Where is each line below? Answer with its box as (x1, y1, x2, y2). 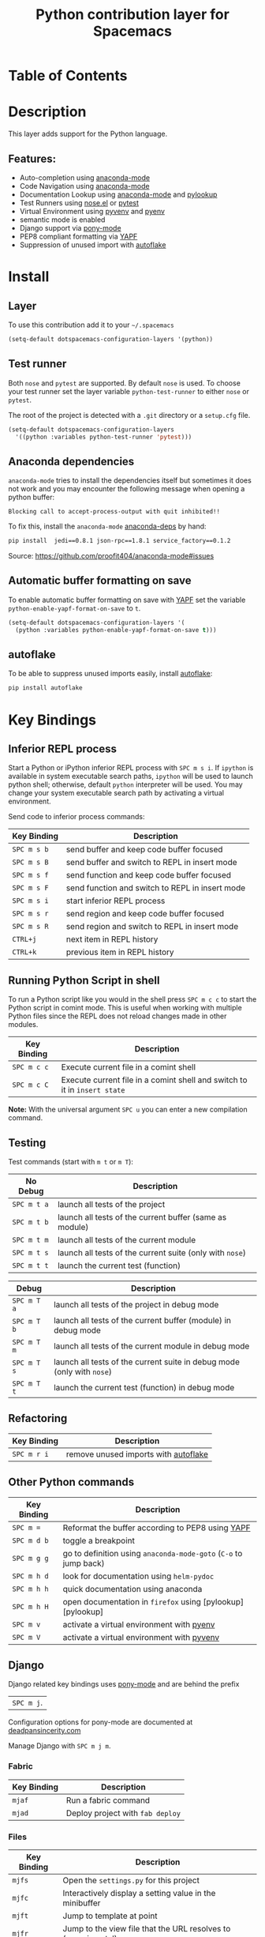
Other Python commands (8, 1476, 135, 1489)
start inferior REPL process (65, 895, 166, 906)
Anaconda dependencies (8, 454, 135, 468)
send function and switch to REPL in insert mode (65, 882, 246, 893)
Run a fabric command (65, 1795, 151, 1806)
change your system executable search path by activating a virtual (8, 788, 225, 798)
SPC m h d (12, 1571, 49, 1581)
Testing (8, 1136, 47, 1149)
